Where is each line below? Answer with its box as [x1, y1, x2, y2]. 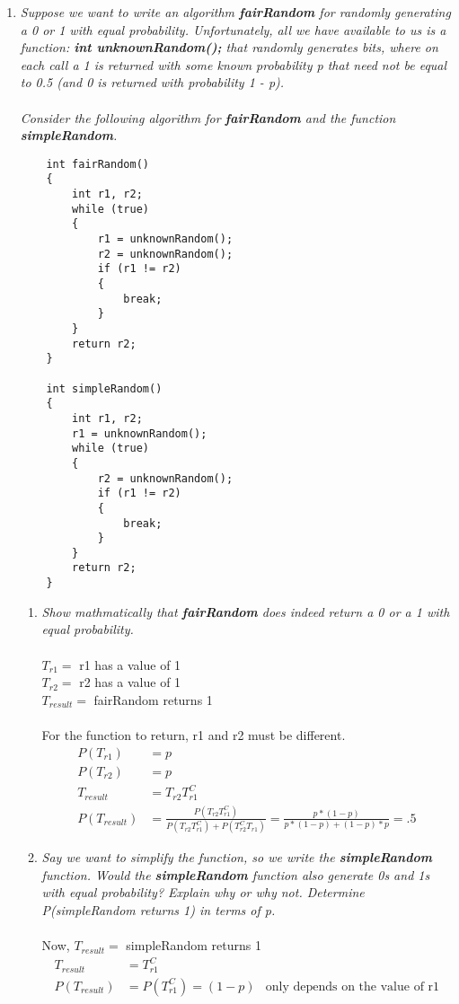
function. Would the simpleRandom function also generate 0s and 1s [41, 865, 430, 884]
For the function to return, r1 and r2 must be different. [41, 725, 346, 744]
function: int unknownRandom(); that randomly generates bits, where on [20, 38, 438, 57]
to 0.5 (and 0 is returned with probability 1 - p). [20, 73, 285, 92]
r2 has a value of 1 [79, 673, 181, 691]
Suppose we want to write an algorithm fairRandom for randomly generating [20, 3, 451, 21]
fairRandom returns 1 [93, 690, 213, 709]
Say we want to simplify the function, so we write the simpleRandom [41, 848, 432, 867]
